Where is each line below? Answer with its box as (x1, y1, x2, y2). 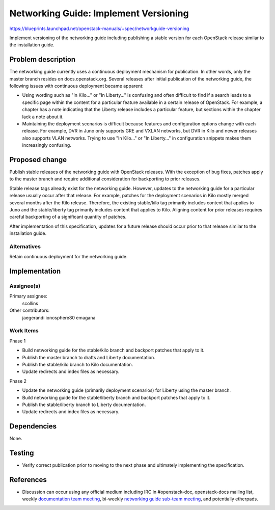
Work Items (9, 327, 39, 334)
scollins (22, 300, 38, 306)
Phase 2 (9, 378, 27, 384)
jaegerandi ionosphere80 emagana (22, 314, 96, 320)
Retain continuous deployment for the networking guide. (9, 254, 128, 260)
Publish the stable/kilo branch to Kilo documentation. (22, 361, 133, 367)
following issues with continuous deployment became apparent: (9, 83, 144, 89)
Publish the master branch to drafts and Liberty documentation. (22, 354, 155, 360)
